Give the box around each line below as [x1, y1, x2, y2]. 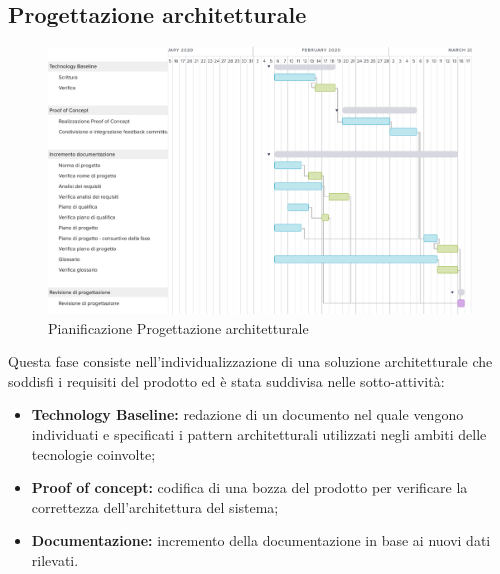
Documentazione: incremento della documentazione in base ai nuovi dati [31, 530, 491, 551]
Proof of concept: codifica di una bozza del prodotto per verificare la [31, 477, 468, 498]
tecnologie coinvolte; [31, 443, 156, 464]
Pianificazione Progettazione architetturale [48, 317, 309, 338]
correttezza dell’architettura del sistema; [31, 496, 279, 517]
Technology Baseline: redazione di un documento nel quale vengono [31, 404, 464, 425]
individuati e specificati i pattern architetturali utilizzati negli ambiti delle [31, 424, 487, 445]
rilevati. [31, 550, 79, 571]
